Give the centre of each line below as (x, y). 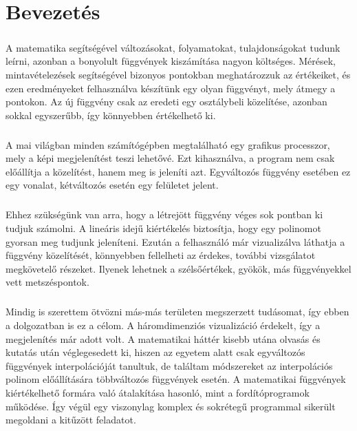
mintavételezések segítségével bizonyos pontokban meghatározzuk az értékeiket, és (178, 74)
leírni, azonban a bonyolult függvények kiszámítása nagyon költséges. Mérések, (171, 61)
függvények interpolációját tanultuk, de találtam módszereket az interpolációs (169, 365)
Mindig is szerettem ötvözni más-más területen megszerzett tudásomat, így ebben (177, 312)
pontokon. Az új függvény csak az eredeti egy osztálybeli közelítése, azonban (166, 102)
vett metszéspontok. (47, 282)
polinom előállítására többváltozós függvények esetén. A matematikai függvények (176, 379)
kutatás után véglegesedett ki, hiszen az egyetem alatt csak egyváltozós (155, 352)
